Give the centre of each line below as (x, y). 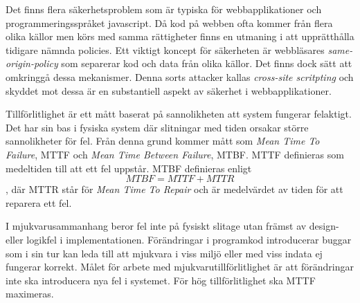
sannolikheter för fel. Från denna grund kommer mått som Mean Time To (163, 141)
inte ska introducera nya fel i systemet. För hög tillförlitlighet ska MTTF (161, 280)
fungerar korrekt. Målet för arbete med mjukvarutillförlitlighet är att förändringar (180, 267)
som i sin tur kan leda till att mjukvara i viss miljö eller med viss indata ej (164, 253)
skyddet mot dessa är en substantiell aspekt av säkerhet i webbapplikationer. (169, 90)
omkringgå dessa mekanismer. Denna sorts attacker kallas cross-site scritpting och (180, 76)
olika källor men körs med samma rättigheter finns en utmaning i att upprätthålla (180, 36)
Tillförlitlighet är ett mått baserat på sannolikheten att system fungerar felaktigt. (179, 114)
